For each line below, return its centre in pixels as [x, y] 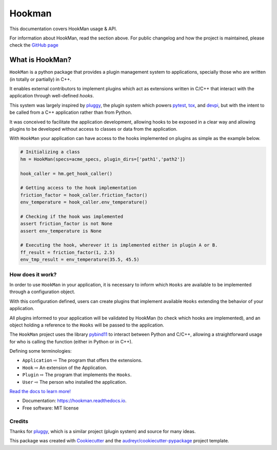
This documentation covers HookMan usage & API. [63, 29]
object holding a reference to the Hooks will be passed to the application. [87, 325]
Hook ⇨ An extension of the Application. [65, 367]
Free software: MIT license [51, 408]
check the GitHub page [34, 45]
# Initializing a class [50, 152]
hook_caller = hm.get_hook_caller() [66, 173]
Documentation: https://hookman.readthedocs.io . [74, 401]
